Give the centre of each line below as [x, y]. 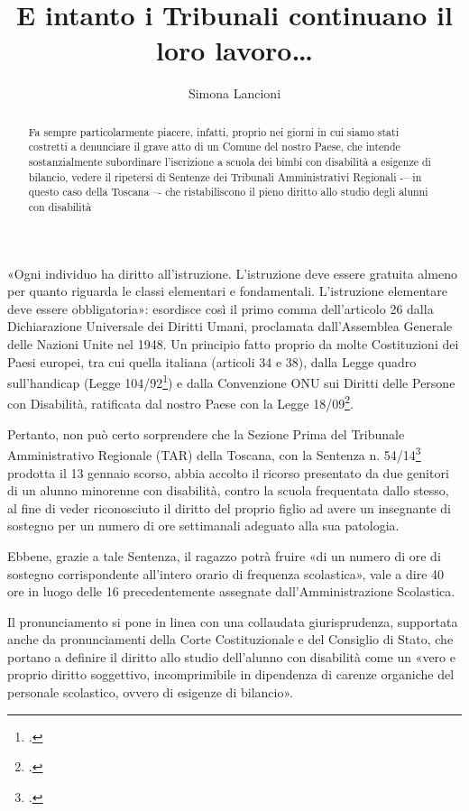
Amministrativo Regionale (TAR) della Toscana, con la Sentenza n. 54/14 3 [214, 453]
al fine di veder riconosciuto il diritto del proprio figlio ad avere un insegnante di [229, 507]
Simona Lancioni [234, 93]
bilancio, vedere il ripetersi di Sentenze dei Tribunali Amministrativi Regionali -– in [225, 176]
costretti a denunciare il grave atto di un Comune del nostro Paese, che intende [214, 147]
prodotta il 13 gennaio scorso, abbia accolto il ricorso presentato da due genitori [228, 472]
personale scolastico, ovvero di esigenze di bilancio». [150, 692]
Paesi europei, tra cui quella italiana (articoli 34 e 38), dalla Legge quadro [212, 361]
